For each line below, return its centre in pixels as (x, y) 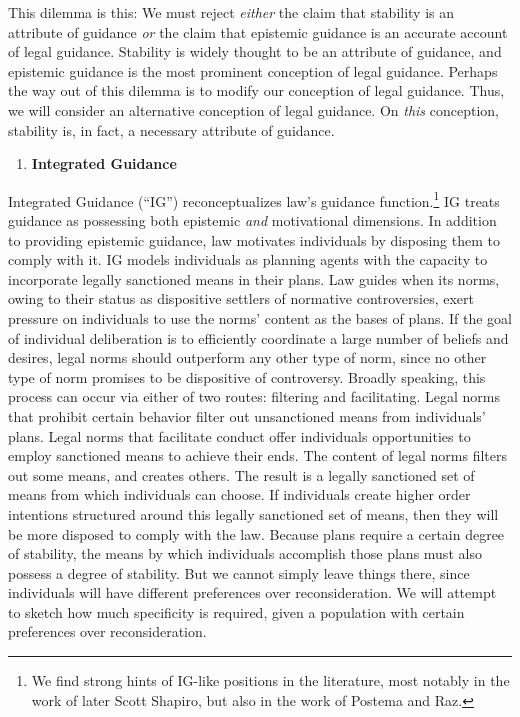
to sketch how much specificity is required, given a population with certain (236, 611)
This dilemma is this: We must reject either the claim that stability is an (231, 12)
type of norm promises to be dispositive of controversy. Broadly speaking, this (247, 376)
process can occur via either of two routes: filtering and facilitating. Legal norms (254, 396)
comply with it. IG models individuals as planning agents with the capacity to (248, 259)
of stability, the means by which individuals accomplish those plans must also (245, 553)
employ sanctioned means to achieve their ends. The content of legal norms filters (257, 455)
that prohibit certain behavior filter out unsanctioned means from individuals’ (247, 415)
